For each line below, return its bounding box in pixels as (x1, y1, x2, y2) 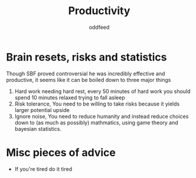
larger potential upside (14, 106, 70, 113)
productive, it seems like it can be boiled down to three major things (6, 76, 171, 83)
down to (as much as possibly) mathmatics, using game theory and (14, 119, 178, 126)
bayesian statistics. (14, 125, 62, 132)
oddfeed (89, 24, 110, 31)
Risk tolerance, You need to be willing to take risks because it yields (14, 100, 180, 107)
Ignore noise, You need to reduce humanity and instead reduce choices (14, 113, 189, 120)
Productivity (68, 4, 130, 18)
